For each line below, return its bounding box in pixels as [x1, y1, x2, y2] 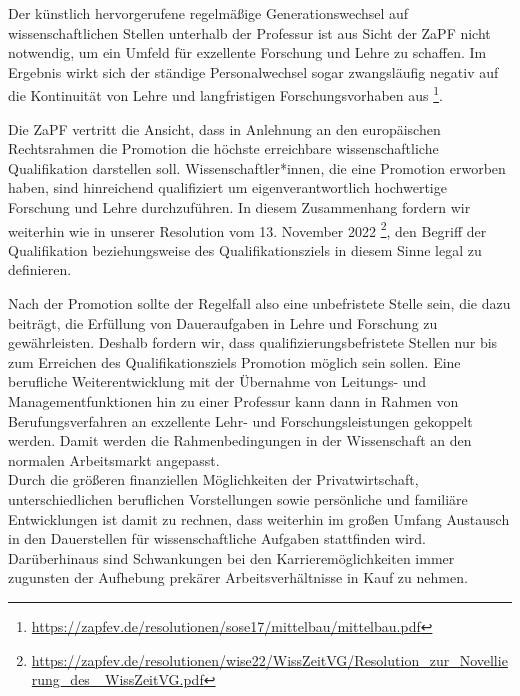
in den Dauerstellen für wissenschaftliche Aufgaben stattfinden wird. [8, 528, 427, 549]
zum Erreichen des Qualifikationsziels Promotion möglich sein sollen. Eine [8, 351, 461, 372]
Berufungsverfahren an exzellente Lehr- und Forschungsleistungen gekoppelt [8, 410, 473, 431]
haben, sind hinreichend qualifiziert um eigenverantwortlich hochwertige [8, 177, 447, 198]
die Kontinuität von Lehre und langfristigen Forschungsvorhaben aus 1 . [8, 82, 443, 106]
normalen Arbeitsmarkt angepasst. [8, 449, 220, 470]
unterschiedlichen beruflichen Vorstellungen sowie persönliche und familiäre [8, 488, 468, 509]
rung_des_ [31, 669, 101, 690]
